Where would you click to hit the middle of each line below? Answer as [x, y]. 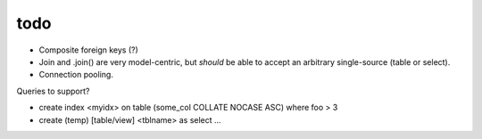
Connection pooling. [76, 75]
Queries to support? [53, 91]
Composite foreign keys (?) [88, 50]
